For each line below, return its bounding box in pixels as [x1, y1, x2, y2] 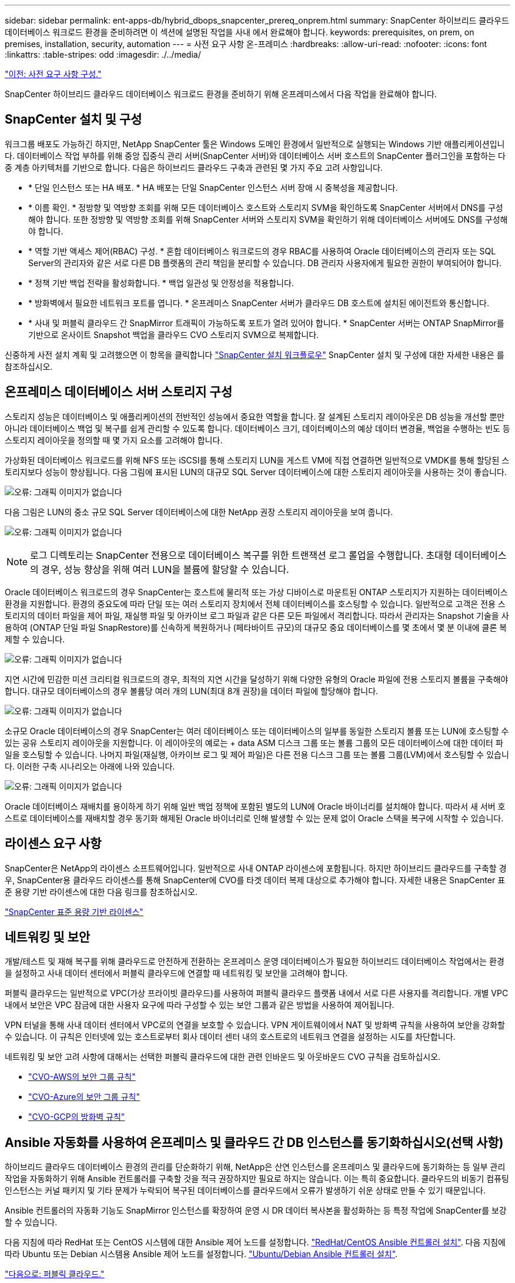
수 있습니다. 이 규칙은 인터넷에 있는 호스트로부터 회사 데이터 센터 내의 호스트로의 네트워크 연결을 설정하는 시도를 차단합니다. [5, 1032, 456, 1042]
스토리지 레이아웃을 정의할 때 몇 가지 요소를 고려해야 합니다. [5, 435, 223, 445]
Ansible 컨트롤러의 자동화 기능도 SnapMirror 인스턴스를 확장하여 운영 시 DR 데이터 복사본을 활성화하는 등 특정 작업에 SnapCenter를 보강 [5, 1205, 507, 1216]
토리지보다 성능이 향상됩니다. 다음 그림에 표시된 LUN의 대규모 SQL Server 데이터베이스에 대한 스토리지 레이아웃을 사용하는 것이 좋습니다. [5, 466, 507, 477]
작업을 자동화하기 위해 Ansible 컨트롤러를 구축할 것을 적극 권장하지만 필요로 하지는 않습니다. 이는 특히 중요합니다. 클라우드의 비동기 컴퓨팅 [5, 1173, 509, 1184]
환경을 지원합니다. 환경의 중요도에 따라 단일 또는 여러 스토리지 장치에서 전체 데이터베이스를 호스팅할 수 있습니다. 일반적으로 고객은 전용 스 [5, 598, 506, 609]
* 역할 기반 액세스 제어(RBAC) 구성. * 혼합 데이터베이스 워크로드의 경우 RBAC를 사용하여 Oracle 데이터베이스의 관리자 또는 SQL [28, 246, 496, 256]
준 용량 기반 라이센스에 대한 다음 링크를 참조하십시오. [5, 886, 198, 897]
